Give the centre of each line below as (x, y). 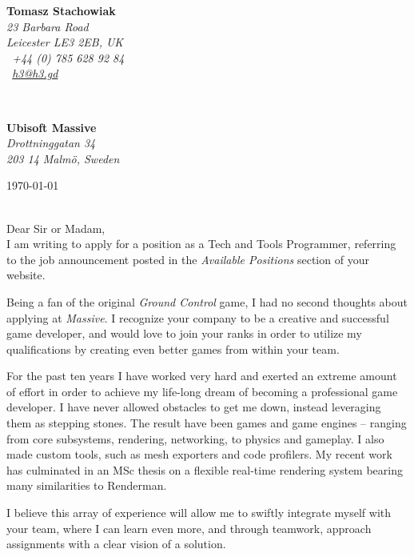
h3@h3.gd (35, 73)
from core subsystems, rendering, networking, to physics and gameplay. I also (195, 438)
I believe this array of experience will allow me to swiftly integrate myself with (199, 513)
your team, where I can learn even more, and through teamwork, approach (189, 528)
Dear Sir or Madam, (56, 228)
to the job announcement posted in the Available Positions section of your (188, 259)
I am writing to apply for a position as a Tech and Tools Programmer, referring (201, 244)
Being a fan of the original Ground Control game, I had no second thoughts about (207, 301)
